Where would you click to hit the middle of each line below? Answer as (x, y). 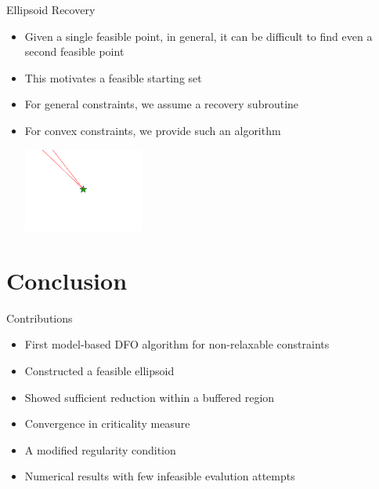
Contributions (40, 317)
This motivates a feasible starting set (113, 77)
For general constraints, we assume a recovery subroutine (162, 104)
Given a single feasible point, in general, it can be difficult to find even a (199, 36)
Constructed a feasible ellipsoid (99, 370)
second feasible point (74, 51)
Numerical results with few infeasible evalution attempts (160, 476)
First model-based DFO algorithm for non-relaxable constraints (177, 344)
